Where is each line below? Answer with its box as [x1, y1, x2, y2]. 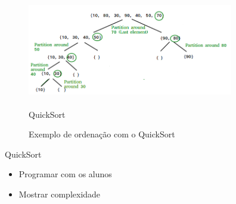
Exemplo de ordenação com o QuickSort [29, 128, 175, 140]
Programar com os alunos [18, 168, 112, 180]
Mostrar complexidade [18, 187, 101, 200]
